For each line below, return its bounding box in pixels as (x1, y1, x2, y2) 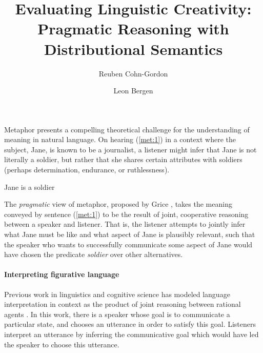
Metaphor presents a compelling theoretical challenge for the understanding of (4, 124, 250, 134)
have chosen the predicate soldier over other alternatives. (4, 249, 183, 260)
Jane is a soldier (4, 181, 55, 192)
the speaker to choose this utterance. (4, 339, 119, 349)
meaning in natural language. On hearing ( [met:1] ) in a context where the (4, 134, 236, 145)
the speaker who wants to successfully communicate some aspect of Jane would (4, 239, 253, 249)
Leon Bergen (113, 85, 153, 96)
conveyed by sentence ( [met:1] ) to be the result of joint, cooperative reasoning (4, 208, 249, 219)
